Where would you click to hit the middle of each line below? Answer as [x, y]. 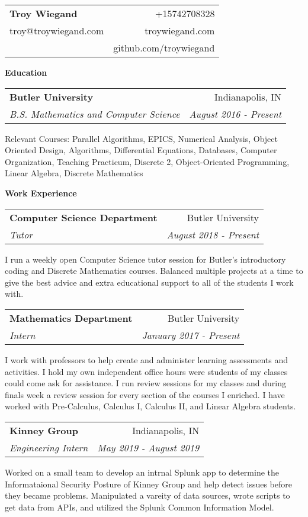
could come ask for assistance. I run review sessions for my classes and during [146, 383]
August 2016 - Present [235, 114]
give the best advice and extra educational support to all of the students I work [149, 282]
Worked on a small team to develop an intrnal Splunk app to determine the [142, 472]
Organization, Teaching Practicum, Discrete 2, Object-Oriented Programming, [147, 161]
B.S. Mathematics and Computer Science [95, 114]
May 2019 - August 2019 [148, 447]
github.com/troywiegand [164, 48]
